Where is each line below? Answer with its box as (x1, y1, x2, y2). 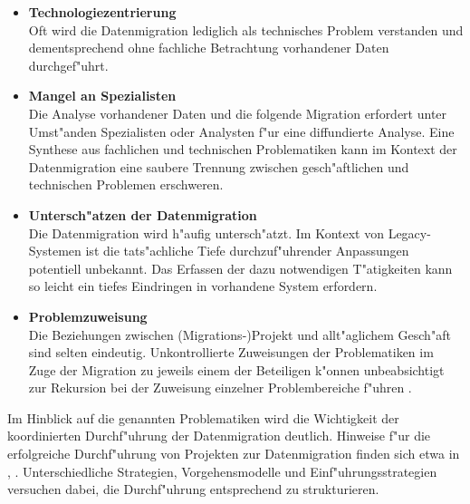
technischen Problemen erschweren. (28, 175, 224, 194)
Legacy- (388, 223, 431, 242)
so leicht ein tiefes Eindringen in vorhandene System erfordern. (28, 276, 378, 296)
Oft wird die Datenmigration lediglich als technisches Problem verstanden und (28, 20, 464, 39)
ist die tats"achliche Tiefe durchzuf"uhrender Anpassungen (85, 241, 409, 260)
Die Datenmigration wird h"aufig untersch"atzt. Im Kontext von (28, 223, 384, 242)
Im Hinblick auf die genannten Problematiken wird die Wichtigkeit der (7, 408, 399, 427)
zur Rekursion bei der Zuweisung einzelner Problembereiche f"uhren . (28, 378, 412, 397)
